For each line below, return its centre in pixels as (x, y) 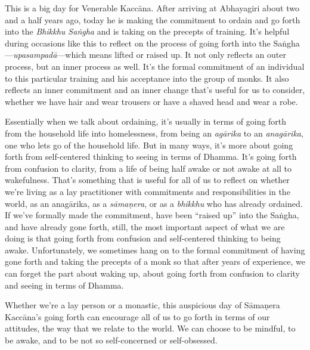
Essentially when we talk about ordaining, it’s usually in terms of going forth (146, 121)
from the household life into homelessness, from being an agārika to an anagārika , (154, 133)
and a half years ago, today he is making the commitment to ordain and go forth (153, 19)
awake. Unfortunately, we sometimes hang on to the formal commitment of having (155, 250)
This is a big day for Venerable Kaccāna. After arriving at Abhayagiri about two (152, 8)
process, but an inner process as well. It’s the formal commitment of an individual (155, 66)
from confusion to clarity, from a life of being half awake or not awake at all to (148, 168)
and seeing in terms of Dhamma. (64, 285)
